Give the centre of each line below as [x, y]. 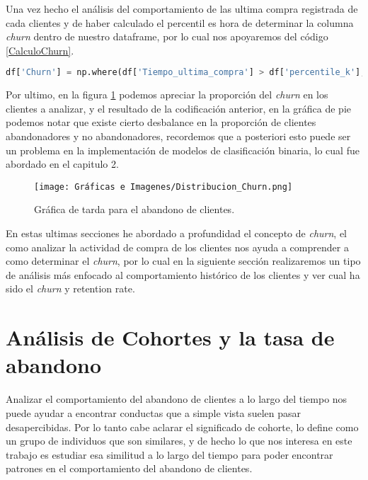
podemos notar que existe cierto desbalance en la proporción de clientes [161, 122]
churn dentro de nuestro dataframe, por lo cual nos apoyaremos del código [167, 36]
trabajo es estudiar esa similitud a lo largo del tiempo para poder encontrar [169, 454]
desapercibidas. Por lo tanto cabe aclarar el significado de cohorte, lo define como [182, 427]
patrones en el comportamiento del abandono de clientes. [129, 468]
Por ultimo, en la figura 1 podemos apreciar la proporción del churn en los [167, 95]
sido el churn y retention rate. [70, 288]
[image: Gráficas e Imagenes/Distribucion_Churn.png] [163, 187]
